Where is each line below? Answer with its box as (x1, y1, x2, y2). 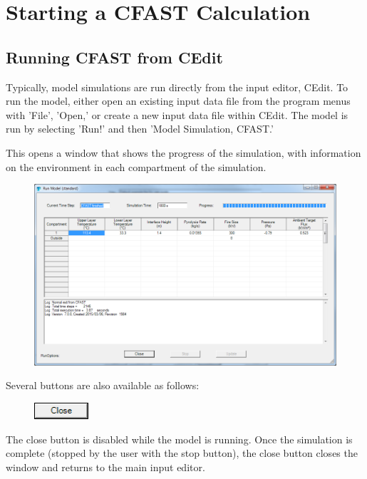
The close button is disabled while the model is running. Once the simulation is (6, 431, 353, 446)
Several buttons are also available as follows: (6, 378, 200, 393)
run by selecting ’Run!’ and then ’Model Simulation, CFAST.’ (6, 121, 274, 136)
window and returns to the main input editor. (6, 459, 205, 474)
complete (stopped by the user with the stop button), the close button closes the (6, 445, 358, 460)
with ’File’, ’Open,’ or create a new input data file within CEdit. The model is (6, 107, 348, 122)
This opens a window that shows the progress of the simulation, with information (6, 145, 361, 160)
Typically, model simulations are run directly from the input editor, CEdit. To (6, 79, 348, 94)
